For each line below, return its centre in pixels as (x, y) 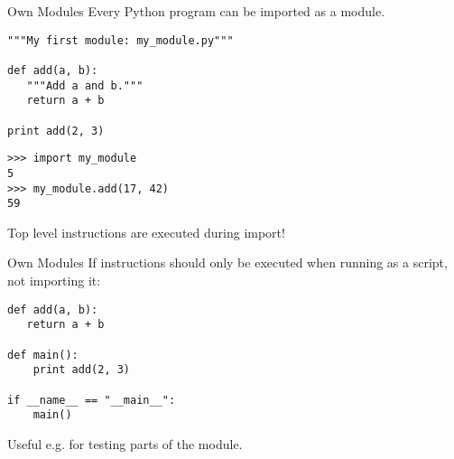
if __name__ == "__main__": (92, 400)
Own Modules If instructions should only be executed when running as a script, (227, 262)
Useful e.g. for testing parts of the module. (125, 443)
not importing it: (54, 280)
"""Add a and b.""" (85, 85)
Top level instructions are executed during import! (146, 232)
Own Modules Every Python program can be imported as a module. (196, 11)
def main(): (43, 355)
